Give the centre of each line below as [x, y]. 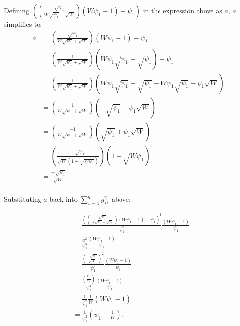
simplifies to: [23, 24]
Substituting [23, 199]
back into [63, 199]
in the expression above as [182, 10]
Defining [17, 10]
